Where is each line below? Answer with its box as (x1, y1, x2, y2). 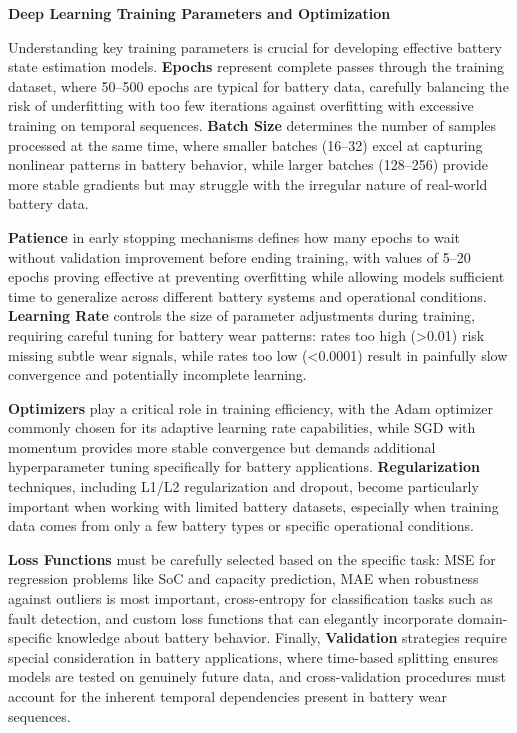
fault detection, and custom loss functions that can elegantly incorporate (8, 607, 453, 628)
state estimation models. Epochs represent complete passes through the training (8, 56, 505, 77)
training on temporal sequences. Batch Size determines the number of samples (8, 114, 497, 135)
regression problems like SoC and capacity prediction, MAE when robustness (8, 568, 479, 589)
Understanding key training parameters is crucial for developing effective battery (8, 36, 503, 57)
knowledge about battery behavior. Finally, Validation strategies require (56, 627, 507, 648)
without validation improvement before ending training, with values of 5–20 (8, 246, 471, 267)
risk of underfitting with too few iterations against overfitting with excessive (8, 95, 474, 116)
